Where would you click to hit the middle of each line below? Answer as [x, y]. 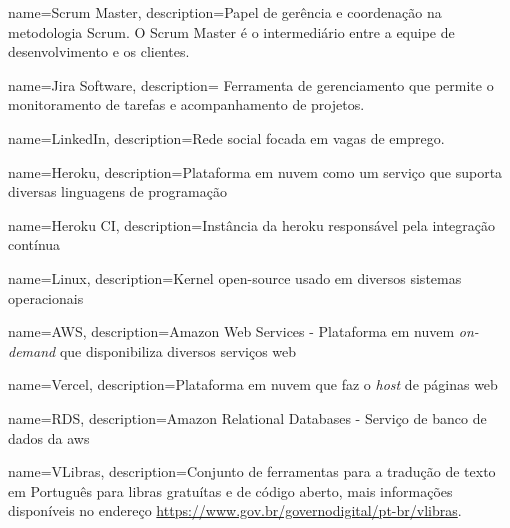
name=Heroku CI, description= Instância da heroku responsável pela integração [252, 224]
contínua [34, 244]
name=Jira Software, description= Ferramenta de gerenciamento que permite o [251, 84]
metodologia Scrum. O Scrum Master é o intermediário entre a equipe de [231, 31]
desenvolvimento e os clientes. [99, 51]
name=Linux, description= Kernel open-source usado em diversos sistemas [235, 277]
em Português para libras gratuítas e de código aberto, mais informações [230, 490]
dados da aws [49, 437]
